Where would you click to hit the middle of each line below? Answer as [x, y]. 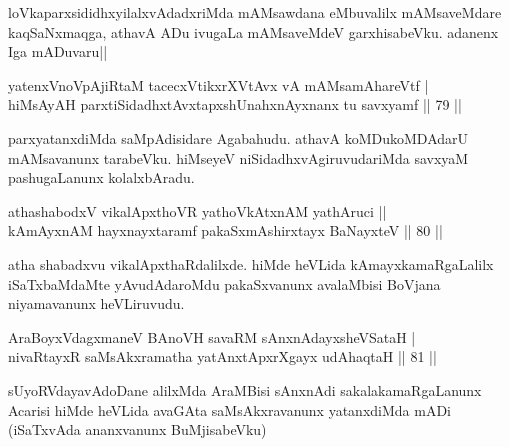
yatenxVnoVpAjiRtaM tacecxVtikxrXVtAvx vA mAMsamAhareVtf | [218, 84]
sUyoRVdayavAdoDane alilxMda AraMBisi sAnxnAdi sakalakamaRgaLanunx [245, 389]
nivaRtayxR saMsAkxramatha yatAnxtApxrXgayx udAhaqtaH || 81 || [222, 356]
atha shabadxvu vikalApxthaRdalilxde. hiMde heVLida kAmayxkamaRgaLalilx [251, 263]
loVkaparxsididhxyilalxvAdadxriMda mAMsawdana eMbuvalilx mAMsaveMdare [255, 12]
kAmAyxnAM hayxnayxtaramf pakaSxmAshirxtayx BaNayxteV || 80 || [225, 230]
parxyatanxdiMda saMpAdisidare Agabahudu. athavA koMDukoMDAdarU [238, 137]
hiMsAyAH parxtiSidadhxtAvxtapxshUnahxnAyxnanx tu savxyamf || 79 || [235, 104]
